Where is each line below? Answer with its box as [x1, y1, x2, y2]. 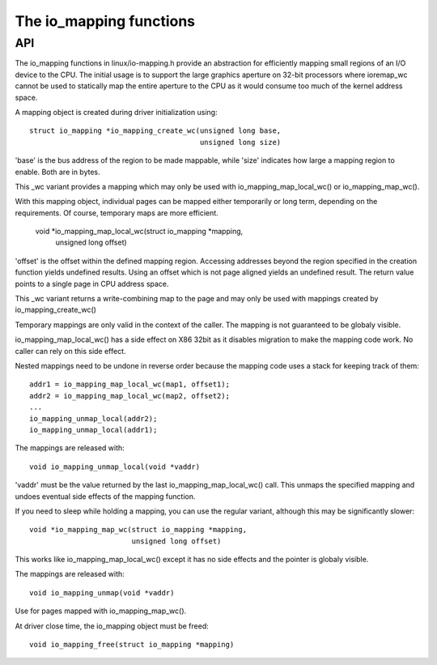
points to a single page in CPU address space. [15, 279, 169, 288]
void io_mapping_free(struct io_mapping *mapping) [29, 640, 235, 650]
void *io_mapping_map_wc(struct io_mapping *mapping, [29, 525, 247, 535]
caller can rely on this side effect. [15, 346, 126, 356]
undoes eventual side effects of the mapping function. [15, 491, 196, 501]
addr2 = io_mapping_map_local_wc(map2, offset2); [29, 391, 231, 400]
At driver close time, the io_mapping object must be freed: [15, 620, 210, 631]
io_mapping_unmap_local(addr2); [29, 414, 158, 423]
